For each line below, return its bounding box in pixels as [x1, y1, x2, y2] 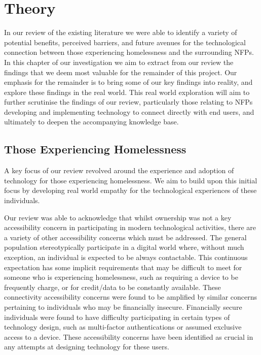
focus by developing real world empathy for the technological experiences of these [4, 185, 257, 196]
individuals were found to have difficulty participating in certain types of [4, 311, 230, 322]
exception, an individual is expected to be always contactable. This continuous [4, 252, 248, 263]
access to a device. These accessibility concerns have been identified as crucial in [4, 331, 253, 342]
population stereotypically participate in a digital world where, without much [4, 242, 244, 252]
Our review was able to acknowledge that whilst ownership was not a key [4, 212, 232, 222]
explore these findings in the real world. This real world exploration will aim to [4, 86, 250, 97]
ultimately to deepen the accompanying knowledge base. [4, 116, 179, 127]
